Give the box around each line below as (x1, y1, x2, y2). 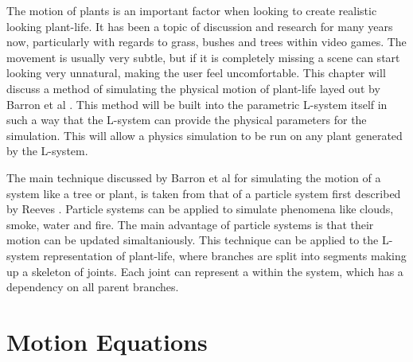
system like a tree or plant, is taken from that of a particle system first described (6, 185, 401, 201)
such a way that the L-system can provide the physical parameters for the (6, 111, 367, 128)
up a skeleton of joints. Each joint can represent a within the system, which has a (6, 263, 403, 279)
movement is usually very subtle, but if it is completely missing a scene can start (6, 49, 400, 65)
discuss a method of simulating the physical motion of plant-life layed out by (6, 80, 380, 96)
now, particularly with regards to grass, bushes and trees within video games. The (6, 33, 407, 50)
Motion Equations (6, 325, 208, 357)
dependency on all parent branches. (6, 278, 179, 295)
